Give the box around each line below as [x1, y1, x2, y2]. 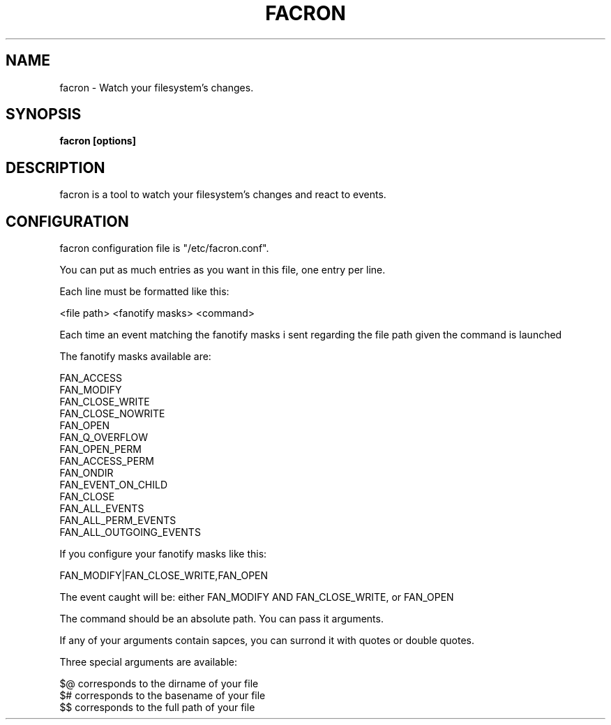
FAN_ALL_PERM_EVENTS [59, 514, 176, 527]
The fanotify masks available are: [59, 350, 211, 363]
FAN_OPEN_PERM [59, 443, 142, 456]
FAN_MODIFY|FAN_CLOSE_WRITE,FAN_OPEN [59, 569, 269, 582]
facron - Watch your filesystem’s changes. [59, 81, 254, 94]
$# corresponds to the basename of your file [59, 689, 266, 702]
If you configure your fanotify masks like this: [59, 548, 267, 560]
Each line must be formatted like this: [59, 285, 229, 298]
